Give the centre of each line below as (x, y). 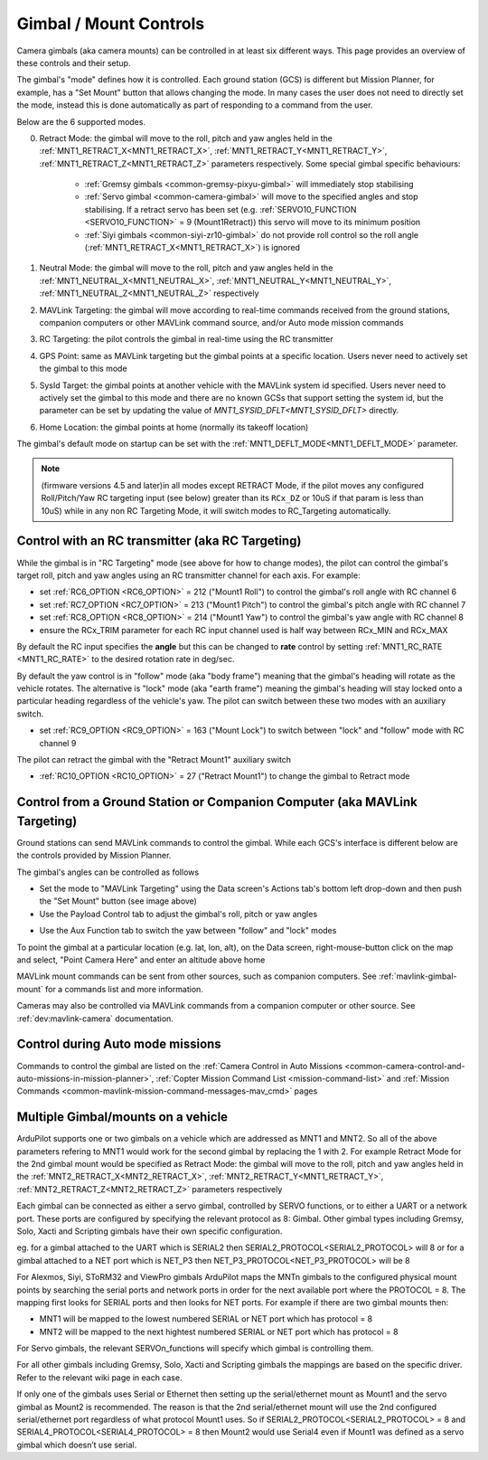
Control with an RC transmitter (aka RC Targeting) (159, 541)
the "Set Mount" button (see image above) (118, 901)
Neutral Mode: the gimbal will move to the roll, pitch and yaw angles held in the (186, 268)
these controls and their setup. (74, 62)
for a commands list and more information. (124, 989)
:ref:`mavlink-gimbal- (418, 976)
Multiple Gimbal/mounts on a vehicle (122, 1117)
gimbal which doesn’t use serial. (77, 1445)
